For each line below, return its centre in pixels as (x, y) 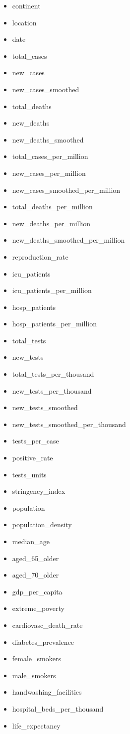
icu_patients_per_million (52, 290)
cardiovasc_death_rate (47, 625)
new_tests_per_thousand (52, 390)
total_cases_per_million (50, 156)
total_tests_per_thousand (53, 374)
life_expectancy (36, 725)
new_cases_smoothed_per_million (66, 190)
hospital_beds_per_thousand (58, 708)
